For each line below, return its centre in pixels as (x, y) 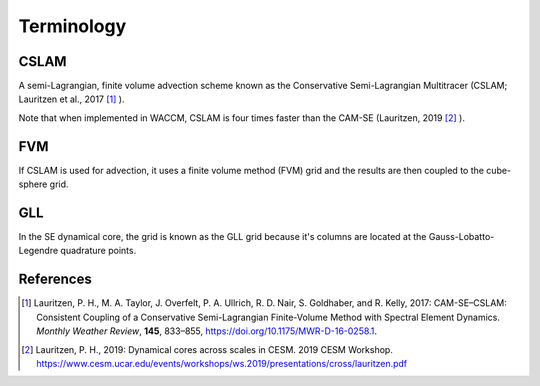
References (55, 279)
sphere (33, 184)
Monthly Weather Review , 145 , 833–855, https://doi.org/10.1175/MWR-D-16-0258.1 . (207, 331)
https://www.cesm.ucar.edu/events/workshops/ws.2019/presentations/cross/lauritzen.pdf (222, 363)
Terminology (72, 26)
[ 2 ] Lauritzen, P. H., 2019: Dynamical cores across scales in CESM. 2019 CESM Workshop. (207, 349)
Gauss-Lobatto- (461, 237)
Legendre (38, 251)
